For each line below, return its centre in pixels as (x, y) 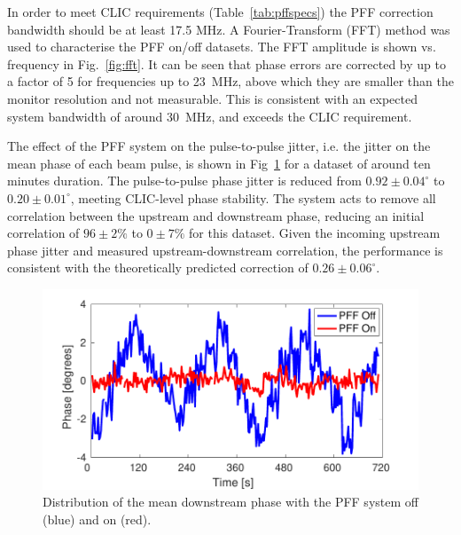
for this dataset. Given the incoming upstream (315, 233)
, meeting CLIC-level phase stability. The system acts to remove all (253, 197)
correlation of (43, 233)
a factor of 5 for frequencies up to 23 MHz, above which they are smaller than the (230, 81)
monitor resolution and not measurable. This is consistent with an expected (212, 98)
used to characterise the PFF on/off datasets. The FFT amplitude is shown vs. (222, 47)
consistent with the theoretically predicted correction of (158, 267)
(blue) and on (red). (97, 519)
